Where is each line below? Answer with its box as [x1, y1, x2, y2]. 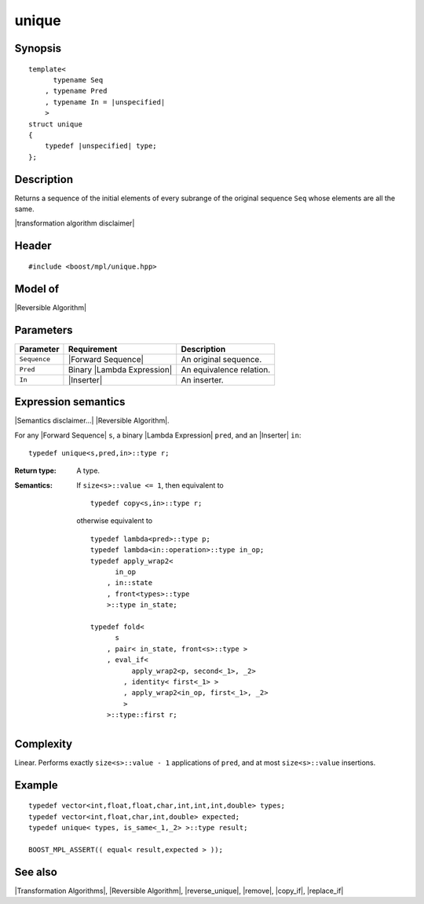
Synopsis [14, 42, 62, 55]
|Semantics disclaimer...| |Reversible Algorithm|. [14, 416, 170, 426]
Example [14, 778, 58, 792]
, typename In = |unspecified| [44, 97, 166, 106]
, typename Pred [44, 86, 108, 96]
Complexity [14, 737, 73, 750]
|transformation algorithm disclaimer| [14, 218, 135, 228]
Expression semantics [14, 395, 126, 408]
